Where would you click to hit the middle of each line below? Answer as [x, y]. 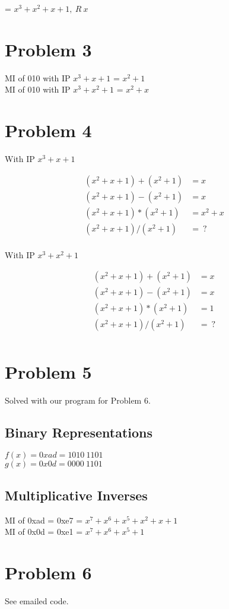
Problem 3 [48, 49]
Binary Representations [79, 432]
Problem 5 [48, 371]
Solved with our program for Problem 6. [78, 400]
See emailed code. [37, 600]
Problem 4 [48, 130]
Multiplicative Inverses [76, 495]
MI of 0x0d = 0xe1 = [44, 532]
